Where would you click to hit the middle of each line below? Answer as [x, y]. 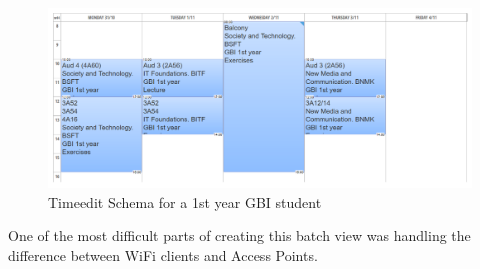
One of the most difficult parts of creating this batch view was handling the [239, 235]
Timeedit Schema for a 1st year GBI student [185, 201]
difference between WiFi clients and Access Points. [163, 254]
